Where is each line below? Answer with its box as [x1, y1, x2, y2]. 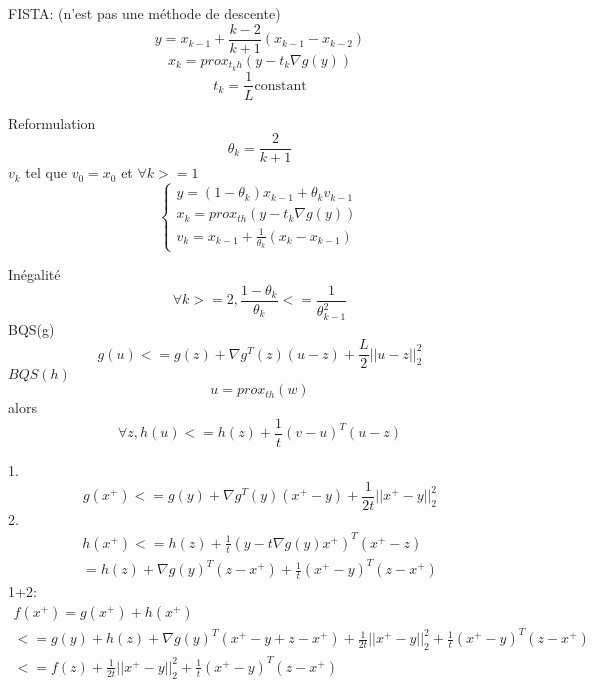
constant [254, 78, 307, 93]
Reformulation [8, 112, 96, 133]
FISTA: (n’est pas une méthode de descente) [8, 3, 281, 23]
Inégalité [8, 264, 61, 285]
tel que [25, 162, 67, 183]
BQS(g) [8, 318, 55, 339]
